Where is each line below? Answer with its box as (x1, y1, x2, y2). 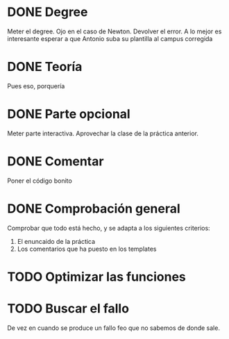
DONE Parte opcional (7, 106, 130, 122)
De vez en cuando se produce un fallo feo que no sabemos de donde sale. (7, 324, 221, 332)
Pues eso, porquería (7, 81, 65, 90)
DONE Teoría (7, 59, 83, 75)
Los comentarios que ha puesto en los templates (17, 245, 157, 253)
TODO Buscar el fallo (7, 301, 130, 317)
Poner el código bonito (7, 176, 73, 185)
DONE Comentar (7, 154, 104, 169)
